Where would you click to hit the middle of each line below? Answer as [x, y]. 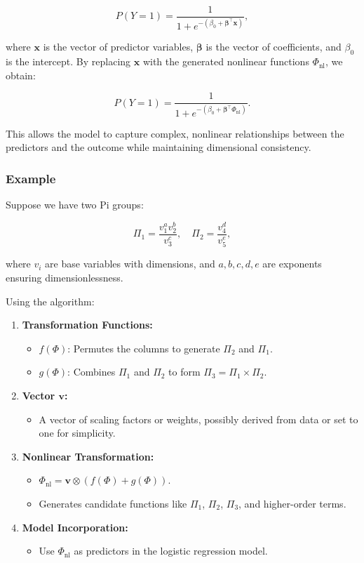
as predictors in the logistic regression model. [171, 551]
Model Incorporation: [75, 527]
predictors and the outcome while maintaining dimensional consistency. [159, 147]
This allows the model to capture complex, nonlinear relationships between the [175, 133]
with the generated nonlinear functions [226, 61]
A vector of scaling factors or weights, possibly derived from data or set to [198, 419]
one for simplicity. [77, 433]
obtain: [21, 75]
